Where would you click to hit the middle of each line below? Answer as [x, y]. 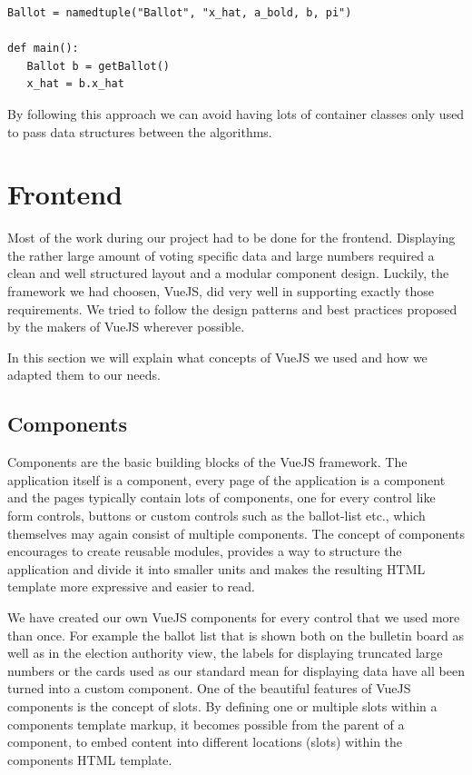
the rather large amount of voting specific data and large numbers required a [221, 255]
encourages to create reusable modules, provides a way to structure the [205, 551]
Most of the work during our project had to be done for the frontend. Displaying [231, 238]
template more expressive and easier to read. [131, 586]
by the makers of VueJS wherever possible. [126, 327]
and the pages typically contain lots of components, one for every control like [221, 497]
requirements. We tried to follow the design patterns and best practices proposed [232, 308]
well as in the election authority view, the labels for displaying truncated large [225, 653]
